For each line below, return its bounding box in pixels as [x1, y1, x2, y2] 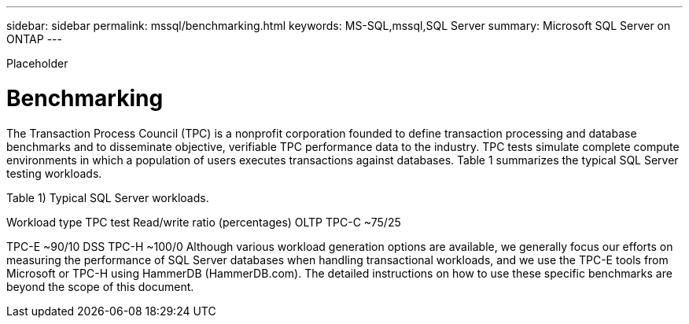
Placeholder [6, 57, 68, 70]
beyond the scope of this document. [6, 279, 194, 293]
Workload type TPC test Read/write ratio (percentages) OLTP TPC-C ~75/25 [6, 215, 401, 229]
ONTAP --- [6, 32, 62, 46]
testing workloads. [6, 166, 102, 180]
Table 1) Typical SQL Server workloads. [6, 190, 209, 204]
